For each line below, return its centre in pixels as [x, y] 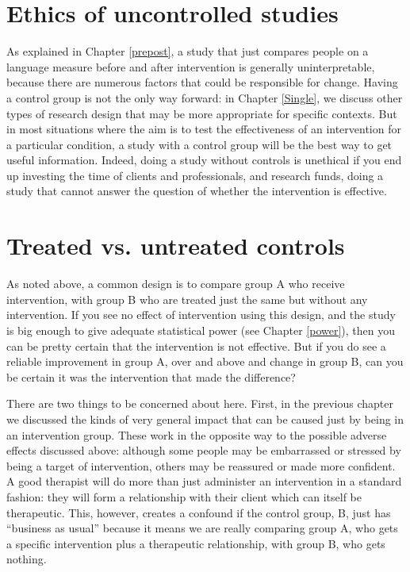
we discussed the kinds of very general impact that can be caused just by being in [205, 418]
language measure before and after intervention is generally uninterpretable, [191, 66]
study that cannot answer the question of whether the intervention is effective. [197, 191]
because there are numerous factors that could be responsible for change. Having [202, 82]
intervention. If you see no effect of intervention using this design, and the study [201, 315]
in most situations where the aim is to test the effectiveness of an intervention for [204, 129]
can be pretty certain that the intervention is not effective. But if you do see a [196, 346]
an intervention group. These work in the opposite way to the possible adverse [197, 434]
